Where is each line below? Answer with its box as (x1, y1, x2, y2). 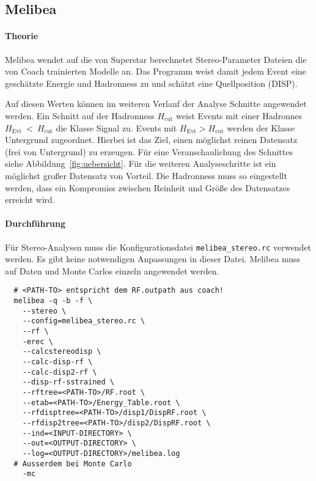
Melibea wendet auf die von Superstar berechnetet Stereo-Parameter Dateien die (5, 53, 307, 65)
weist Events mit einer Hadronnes (176, 109, 303, 122)
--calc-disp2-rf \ (22, 367, 97, 376)
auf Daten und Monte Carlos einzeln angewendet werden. (5, 264, 219, 277)
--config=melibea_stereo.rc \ (22, 317, 145, 326)
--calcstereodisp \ (22, 347, 101, 356)
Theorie (5, 29, 39, 42)
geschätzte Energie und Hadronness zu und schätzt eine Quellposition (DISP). (5, 76, 298, 89)
